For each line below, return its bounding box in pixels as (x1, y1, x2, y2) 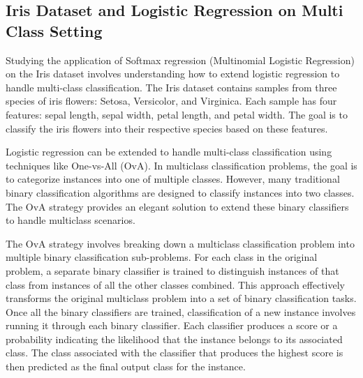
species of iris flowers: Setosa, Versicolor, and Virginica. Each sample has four (6, 93, 337, 108)
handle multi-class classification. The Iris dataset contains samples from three (6, 80, 337, 94)
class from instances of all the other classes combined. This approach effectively (6, 277, 345, 292)
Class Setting (6, 20, 103, 41)
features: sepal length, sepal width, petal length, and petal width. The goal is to (6, 107, 348, 121)
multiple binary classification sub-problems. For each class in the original (6, 250, 318, 264)
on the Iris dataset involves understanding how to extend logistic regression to (6, 66, 340, 81)
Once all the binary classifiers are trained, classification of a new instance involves (6, 304, 356, 319)
